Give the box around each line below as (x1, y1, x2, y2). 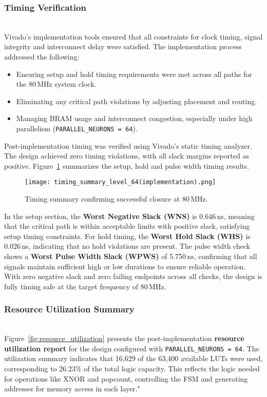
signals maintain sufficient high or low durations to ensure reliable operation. (4, 261, 246, 271)
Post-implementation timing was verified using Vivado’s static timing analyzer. (4, 140, 252, 151)
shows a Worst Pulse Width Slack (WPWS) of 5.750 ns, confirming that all (4, 251, 257, 262)
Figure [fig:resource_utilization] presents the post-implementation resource (4, 333, 244, 344)
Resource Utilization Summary (4, 303, 135, 315)
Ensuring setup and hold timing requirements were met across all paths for (16, 68, 252, 79)
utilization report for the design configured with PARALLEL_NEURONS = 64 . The (4, 343, 259, 353)
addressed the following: (4, 51, 80, 62)
